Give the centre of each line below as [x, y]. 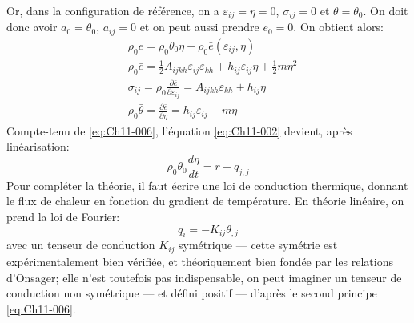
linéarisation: [38, 146]
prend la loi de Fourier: [63, 217]
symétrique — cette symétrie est [258, 245]
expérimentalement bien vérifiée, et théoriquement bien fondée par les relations [200, 261]
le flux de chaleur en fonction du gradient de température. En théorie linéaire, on [205, 201]
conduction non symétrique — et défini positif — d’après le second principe [192, 293]
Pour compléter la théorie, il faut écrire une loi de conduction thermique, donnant [207, 185]
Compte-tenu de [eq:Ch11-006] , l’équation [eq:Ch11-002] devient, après [179, 130]
